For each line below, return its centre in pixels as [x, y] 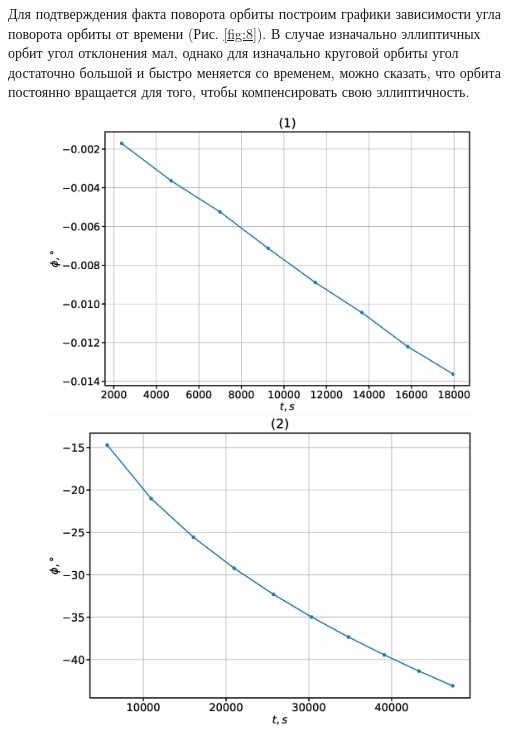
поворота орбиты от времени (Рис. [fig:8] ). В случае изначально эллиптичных [244, 32]
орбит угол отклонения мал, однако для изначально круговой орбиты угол [233, 52]
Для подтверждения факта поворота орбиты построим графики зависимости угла [254, 13]
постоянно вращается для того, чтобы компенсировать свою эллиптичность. [239, 91]
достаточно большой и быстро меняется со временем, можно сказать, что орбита [254, 71]
